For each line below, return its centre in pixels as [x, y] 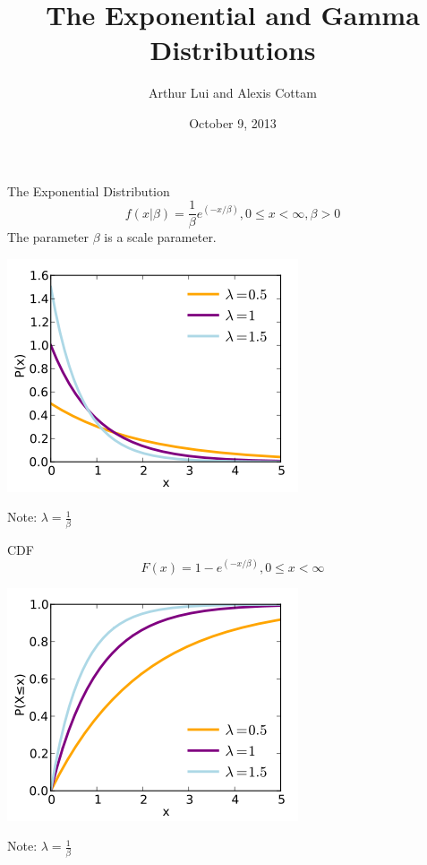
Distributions [233, 50]
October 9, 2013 [233, 122]
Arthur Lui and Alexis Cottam [233, 93]
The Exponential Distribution [89, 190]
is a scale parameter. [160, 237]
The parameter [48, 237]
